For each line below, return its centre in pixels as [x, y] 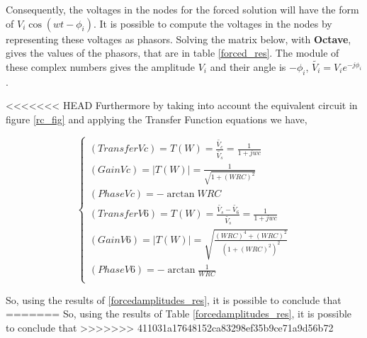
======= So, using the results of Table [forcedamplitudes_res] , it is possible [179, 314]
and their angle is [248, 67]
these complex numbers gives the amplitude [101, 67]
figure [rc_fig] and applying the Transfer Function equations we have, [157, 119]
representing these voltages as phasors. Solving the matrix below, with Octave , [179, 39]
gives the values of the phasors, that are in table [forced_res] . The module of [173, 53]
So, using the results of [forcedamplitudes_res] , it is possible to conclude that [174, 299]
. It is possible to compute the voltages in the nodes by [213, 23]
